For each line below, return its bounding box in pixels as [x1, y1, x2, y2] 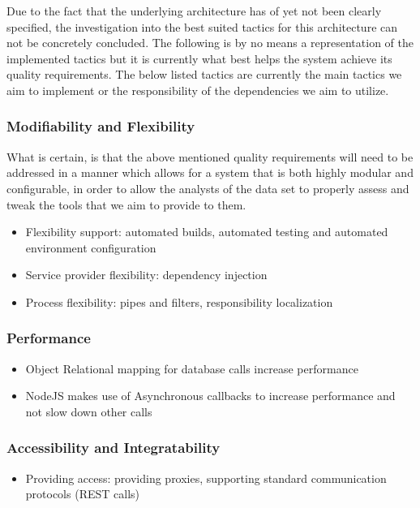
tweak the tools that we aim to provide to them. [6, 196, 246, 213]
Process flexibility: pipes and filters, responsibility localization [25, 293, 333, 310]
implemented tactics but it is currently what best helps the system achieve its [6, 50, 392, 67]
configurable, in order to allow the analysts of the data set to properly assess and [6, 179, 409, 196]
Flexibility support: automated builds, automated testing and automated [25, 223, 388, 240]
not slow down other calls [25, 403, 152, 420]
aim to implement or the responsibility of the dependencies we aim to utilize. [6, 81, 389, 98]
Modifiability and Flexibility [6, 116, 195, 136]
